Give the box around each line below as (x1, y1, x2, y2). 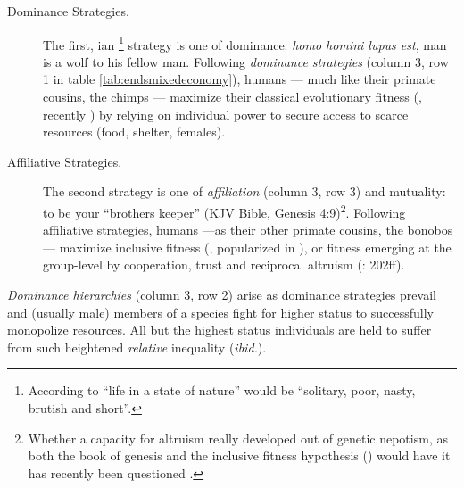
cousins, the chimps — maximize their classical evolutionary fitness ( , (43, 87, 422, 106)
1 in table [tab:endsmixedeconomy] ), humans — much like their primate (43, 70, 436, 88)
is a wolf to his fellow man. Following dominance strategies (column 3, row (43, 52, 449, 70)
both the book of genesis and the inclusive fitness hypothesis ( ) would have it (28, 446, 451, 465)
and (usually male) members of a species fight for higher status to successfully (7, 302, 434, 321)
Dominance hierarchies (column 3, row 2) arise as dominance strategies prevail (7, 285, 436, 304)
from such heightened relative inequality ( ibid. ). (7, 337, 267, 356)
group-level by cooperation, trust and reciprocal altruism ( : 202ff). (43, 255, 405, 274)
